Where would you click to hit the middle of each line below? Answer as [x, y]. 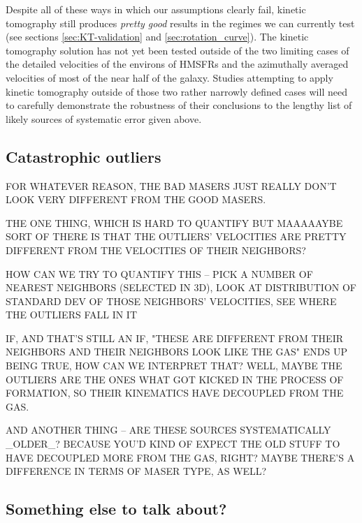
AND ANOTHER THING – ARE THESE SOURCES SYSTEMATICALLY [168, 430]
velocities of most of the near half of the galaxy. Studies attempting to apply [169, 77]
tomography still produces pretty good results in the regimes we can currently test [180, 23]
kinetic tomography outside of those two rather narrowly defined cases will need [176, 91]
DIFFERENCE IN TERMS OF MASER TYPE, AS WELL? [136, 471]
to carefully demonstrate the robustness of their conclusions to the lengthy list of [179, 105]
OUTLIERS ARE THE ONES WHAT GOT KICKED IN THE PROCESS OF [175, 379]
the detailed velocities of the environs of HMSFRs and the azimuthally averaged [177, 64]
